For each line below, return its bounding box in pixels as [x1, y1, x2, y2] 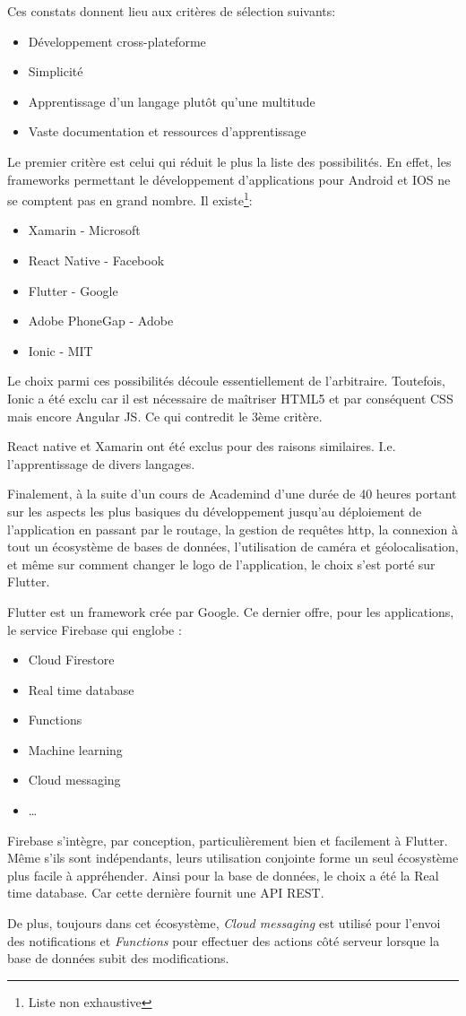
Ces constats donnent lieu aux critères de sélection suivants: [7, 2, 336, 20]
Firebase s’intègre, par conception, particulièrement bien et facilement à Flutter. [7, 830, 448, 849]
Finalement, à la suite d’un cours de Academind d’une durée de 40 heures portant [7, 484, 457, 503]
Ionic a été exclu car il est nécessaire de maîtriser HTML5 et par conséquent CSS [7, 388, 453, 407]
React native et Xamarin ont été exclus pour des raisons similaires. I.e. [7, 437, 396, 456]
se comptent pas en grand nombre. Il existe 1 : [7, 188, 253, 209]
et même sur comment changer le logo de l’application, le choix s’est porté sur [7, 554, 436, 573]
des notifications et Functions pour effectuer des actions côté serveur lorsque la [7, 931, 440, 950]
